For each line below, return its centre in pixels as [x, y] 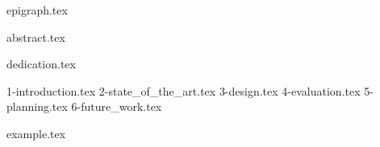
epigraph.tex [37, 10]
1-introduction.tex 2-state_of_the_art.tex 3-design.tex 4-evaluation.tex [184, 90]
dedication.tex [41, 64]
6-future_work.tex [117, 106]
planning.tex [37, 106]
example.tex [36, 133]
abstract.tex [36, 37]
